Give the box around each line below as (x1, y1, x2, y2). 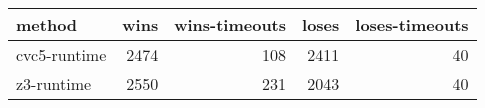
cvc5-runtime (16, 43, 107, 66)
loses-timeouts (355, 13, 469, 36)
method (16, 13, 78, 36)
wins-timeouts (174, 13, 287, 36)
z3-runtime (16, 72, 92, 95)
